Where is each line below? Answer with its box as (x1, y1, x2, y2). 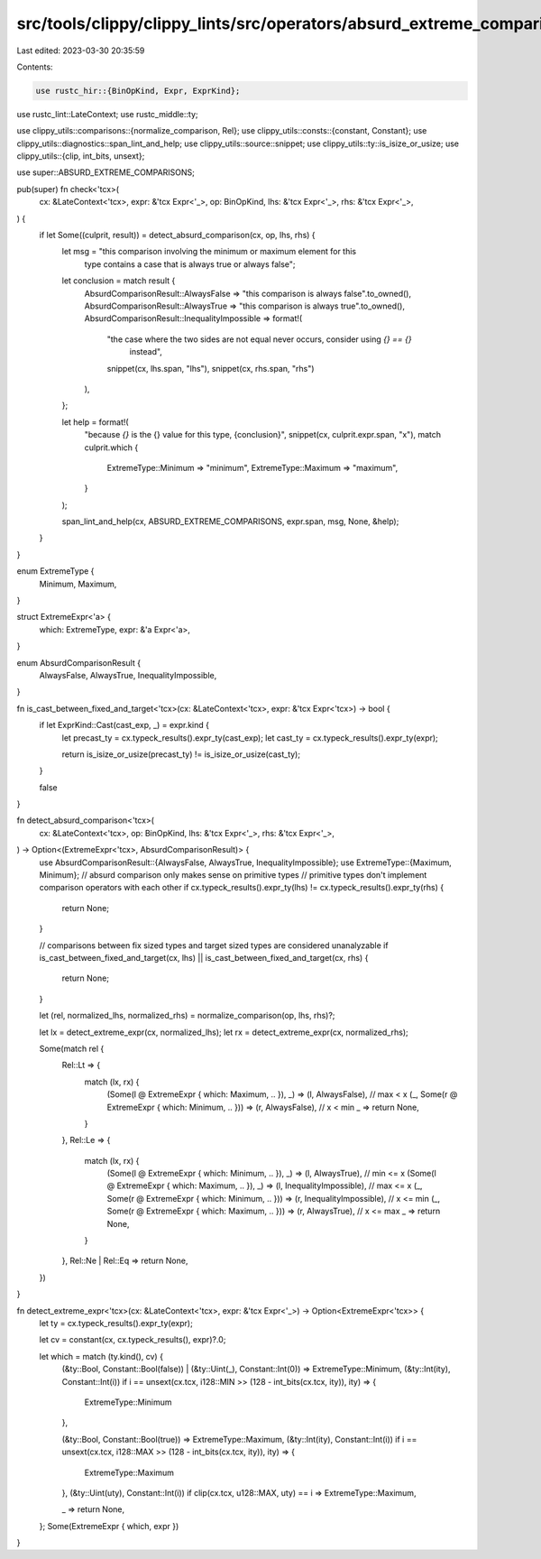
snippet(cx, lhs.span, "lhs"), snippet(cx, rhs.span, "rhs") (106, 363, 315, 374)
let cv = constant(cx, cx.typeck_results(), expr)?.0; (39, 1334, 226, 1345)
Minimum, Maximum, (39, 578, 117, 589)
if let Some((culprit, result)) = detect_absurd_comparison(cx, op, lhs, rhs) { (39, 230, 316, 241)
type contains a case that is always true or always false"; (84, 258, 297, 270)
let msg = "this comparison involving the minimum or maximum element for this (61, 246, 356, 257)
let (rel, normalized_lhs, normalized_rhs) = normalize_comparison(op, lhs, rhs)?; (39, 1010, 335, 1021)
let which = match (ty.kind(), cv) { (39, 1351, 164, 1361)
